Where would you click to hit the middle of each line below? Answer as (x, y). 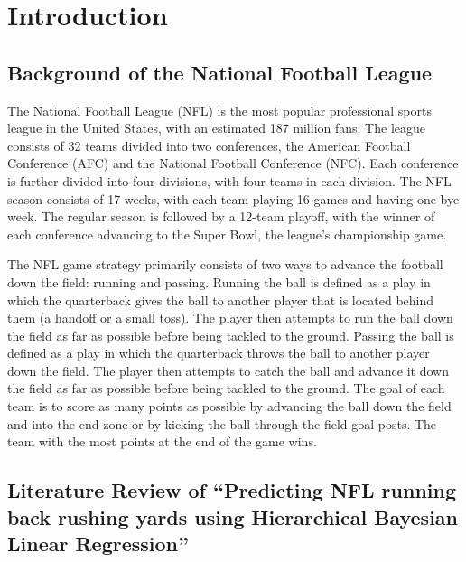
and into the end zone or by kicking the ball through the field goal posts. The (222, 423)
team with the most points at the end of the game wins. (162, 441)
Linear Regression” (98, 543)
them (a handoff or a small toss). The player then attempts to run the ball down (230, 318)
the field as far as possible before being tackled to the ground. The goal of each (226, 388)
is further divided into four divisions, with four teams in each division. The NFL (229, 180)
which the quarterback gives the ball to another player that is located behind (221, 300)
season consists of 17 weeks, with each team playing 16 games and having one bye (233, 198)
